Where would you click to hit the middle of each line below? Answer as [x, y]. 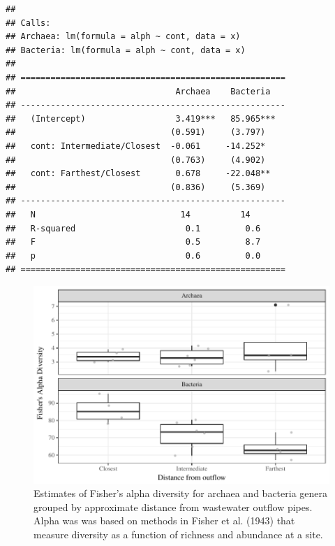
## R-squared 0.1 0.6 [133, 228]
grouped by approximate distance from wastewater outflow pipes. [173, 507]
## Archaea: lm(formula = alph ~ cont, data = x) [123, 37]
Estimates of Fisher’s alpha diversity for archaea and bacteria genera [181, 493]
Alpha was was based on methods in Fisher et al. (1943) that [164, 520]
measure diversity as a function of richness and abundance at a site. [178, 534]
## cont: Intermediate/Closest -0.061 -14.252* [136, 146]
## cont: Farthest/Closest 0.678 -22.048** [138, 174]
